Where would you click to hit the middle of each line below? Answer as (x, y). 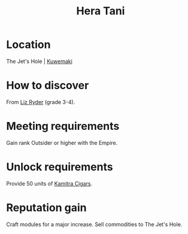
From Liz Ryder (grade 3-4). (41, 102)
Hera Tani (101, 11)
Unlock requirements (60, 167)
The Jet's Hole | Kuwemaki (40, 61)
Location (28, 45)
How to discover (48, 86)
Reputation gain (46, 207)
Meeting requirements (63, 126)
